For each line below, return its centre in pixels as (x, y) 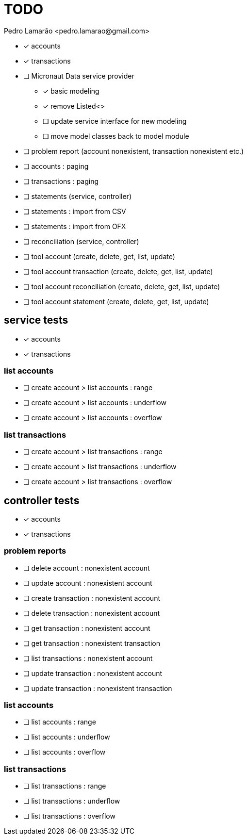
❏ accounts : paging (56, 166)
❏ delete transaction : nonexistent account (92, 613)
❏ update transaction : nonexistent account (93, 673)
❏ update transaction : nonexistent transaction (98, 688)
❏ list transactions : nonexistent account (88, 658)
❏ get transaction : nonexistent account (87, 628)
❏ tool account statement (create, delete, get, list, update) (116, 301)
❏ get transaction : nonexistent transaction (92, 643)
